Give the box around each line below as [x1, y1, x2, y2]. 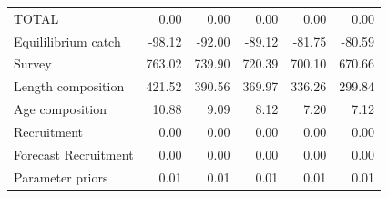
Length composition [14, 77, 125, 96]
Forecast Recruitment [14, 144, 134, 163]
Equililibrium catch [14, 31, 121, 50]
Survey [14, 54, 52, 73]
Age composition [14, 99, 107, 119]
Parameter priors [14, 167, 108, 186]
